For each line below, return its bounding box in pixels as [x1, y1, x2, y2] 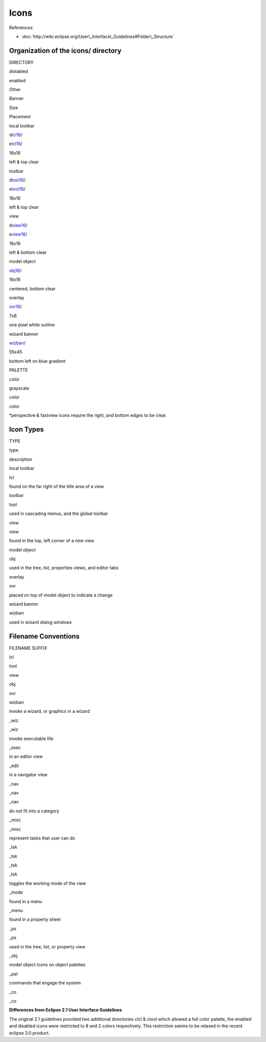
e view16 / [9, 232, 27, 237]
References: [9, 25, 34, 31]
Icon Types [9, 425, 44, 434]
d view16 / [9, 222, 28, 228]
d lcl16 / [9, 132, 23, 137]
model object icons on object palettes [9, 962, 86, 968]
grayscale [9, 385, 30, 391]
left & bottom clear [9, 249, 47, 256]
